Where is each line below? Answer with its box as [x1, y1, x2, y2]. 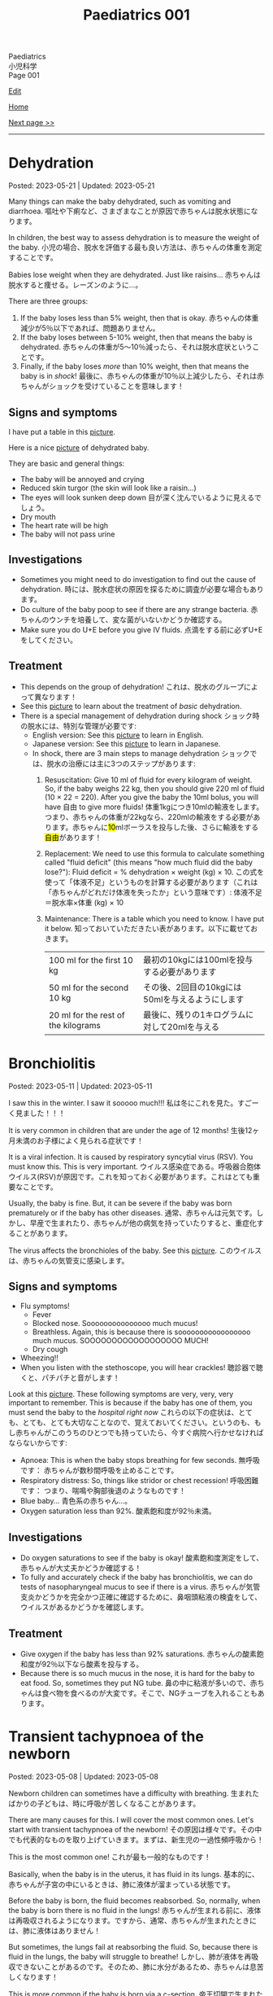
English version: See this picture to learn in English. [32, 730, 204, 740]
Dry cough [32, 1345, 68, 1355]
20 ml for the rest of [48, 1009, 125, 1021]
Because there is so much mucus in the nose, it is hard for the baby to [19, 1668, 255, 1678]
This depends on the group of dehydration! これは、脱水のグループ [19, 681, 245, 691]
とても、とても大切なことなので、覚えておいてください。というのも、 [22, 1418, 254, 1428]
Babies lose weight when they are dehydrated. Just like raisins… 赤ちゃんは [8, 270, 262, 280]
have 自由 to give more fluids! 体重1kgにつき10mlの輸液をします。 [44, 802, 264, 812]
